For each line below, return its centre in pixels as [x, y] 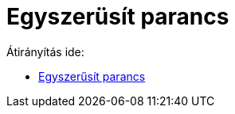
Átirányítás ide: [45, 51]
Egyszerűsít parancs [92, 76]
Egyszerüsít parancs [118, 17]
